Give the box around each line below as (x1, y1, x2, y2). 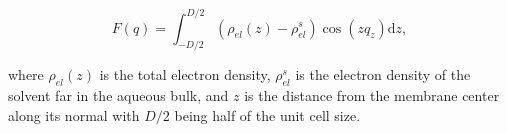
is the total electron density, (99, 64, 271, 85)
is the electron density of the (295, 64, 471, 85)
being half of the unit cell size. (174, 104, 361, 125)
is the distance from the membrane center (244, 85, 500, 106)
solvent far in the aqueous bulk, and (8, 85, 229, 106)
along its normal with (8, 104, 140, 125)
